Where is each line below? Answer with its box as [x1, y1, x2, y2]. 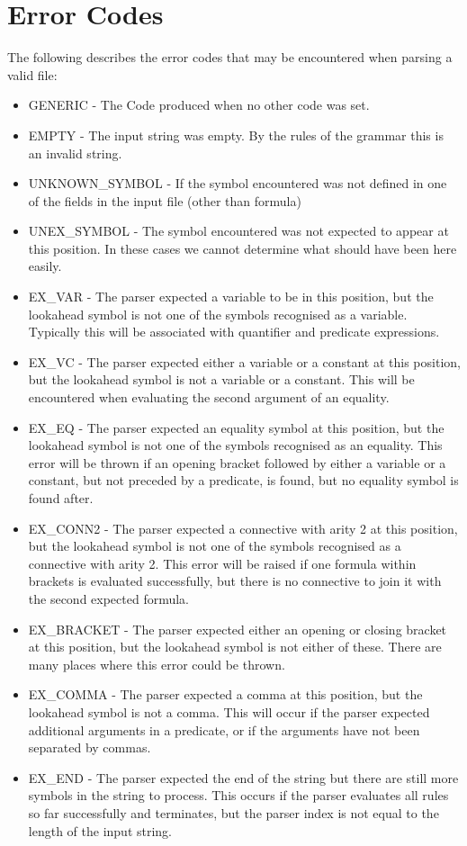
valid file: [7, 65, 58, 84]
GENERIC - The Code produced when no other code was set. [28, 95, 370, 114]
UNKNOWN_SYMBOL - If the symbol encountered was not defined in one [28, 174, 447, 193]
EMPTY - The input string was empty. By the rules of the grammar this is [28, 125, 444, 144]
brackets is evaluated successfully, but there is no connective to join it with [28, 571, 442, 590]
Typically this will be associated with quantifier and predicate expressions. [28, 322, 440, 341]
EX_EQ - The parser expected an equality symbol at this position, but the [28, 418, 445, 436]
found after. [28, 489, 94, 507]
